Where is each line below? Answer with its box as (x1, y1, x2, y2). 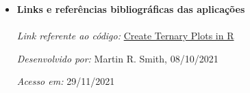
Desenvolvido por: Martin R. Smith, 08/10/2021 (16, 51, 218, 65)
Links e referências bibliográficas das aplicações (16, 2, 245, 16)
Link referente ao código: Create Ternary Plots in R (16, 29, 234, 43)
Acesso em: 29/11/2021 (16, 74, 115, 88)
